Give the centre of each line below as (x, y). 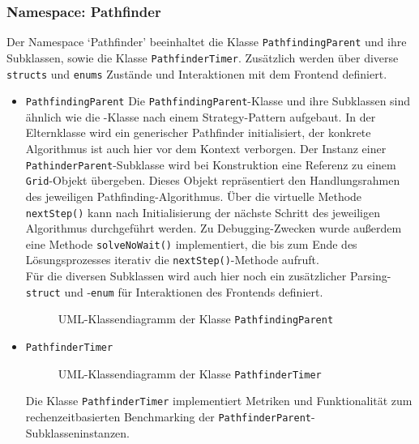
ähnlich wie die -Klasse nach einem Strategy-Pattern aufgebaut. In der (201, 116)
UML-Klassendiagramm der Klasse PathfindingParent (196, 319)
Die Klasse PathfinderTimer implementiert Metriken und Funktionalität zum (219, 401)
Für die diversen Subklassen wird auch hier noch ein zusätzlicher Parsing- (208, 276)
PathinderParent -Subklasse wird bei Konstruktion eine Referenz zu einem (211, 164)
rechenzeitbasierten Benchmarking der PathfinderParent (168, 416)
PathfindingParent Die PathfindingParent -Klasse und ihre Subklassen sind (218, 101)
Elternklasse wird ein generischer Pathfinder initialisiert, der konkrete (198, 132)
